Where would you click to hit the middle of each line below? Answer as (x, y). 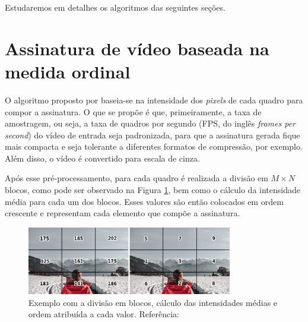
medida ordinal (68, 71)
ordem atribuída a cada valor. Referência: (104, 314)
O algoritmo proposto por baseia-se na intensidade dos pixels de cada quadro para (154, 100)
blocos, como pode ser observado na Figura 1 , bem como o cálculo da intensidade (153, 190)
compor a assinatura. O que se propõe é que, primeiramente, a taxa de (133, 111)
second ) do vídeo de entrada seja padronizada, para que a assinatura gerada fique (153, 135)
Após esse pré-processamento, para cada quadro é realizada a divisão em (136, 178)
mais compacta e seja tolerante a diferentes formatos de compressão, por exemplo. (154, 146)
